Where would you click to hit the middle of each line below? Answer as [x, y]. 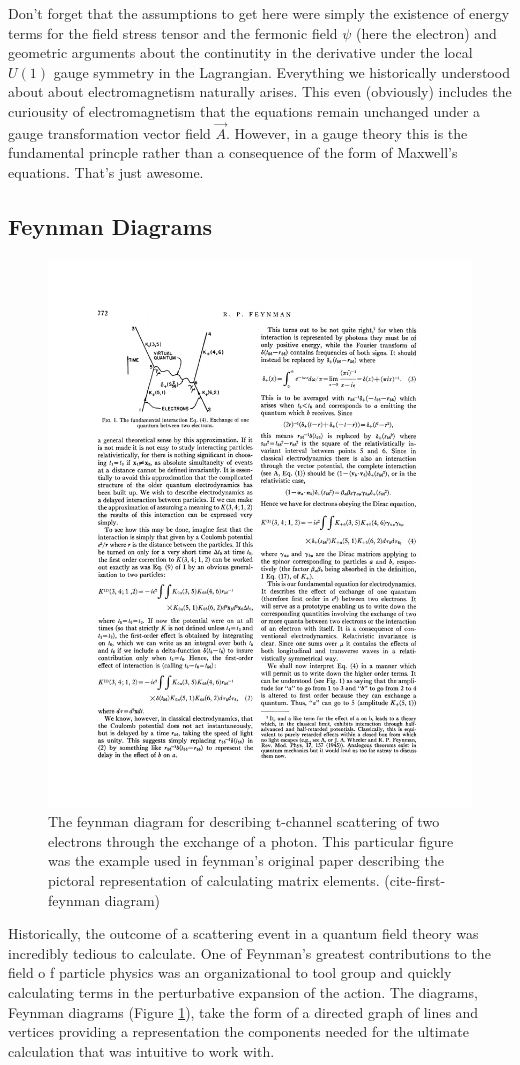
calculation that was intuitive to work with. [141, 1050]
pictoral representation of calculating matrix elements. [214, 880]
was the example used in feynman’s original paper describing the [246, 860]
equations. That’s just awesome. [106, 171]
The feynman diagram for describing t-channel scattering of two [244, 821]
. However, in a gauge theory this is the [346, 132]
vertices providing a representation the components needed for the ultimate [238, 1031]
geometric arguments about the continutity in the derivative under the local [240, 52]
